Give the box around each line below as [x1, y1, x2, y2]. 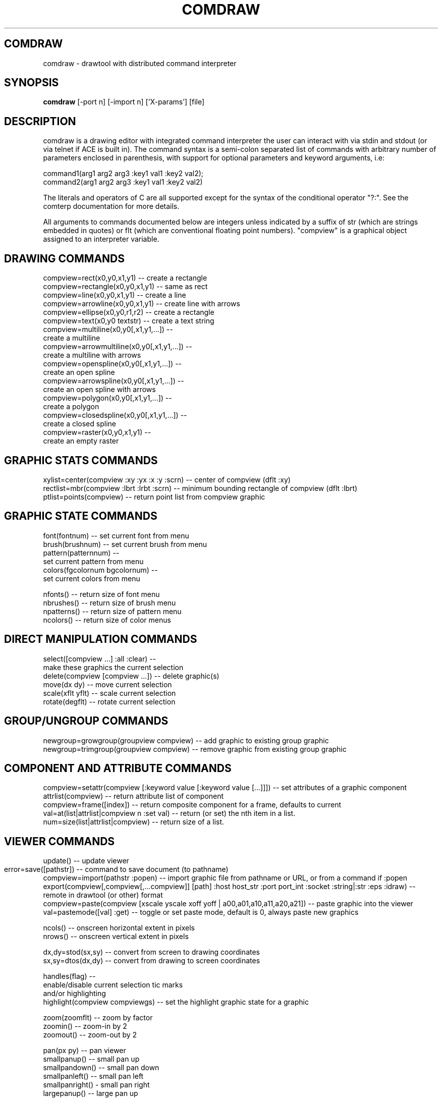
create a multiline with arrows [43, 351, 141, 360]
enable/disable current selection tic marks [43, 980, 183, 990]
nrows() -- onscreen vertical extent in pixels [43, 932, 189, 941]
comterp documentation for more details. [43, 202, 180, 211]
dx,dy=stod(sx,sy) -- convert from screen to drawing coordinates [43, 948, 260, 957]
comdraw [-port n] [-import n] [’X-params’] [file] [43, 97, 205, 106]
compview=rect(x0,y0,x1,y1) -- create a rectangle [43, 273, 207, 283]
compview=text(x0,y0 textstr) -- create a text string [43, 316, 214, 325]
